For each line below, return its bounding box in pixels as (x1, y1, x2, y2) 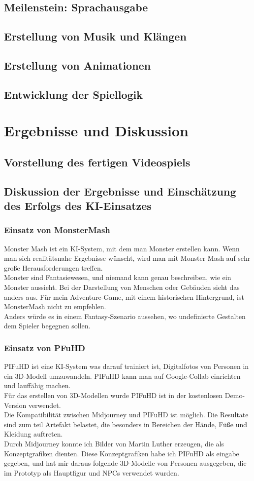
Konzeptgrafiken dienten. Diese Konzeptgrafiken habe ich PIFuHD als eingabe (4, 448, 239, 458)
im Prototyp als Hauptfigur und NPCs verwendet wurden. (4, 467, 179, 478)
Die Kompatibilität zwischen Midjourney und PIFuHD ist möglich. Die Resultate (4, 409, 249, 420)
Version (4, 400, 27, 410)
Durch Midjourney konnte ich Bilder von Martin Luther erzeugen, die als (4, 438, 224, 448)
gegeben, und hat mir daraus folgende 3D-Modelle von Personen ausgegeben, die (4, 458, 247, 468)
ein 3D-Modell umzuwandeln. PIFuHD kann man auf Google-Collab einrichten (4, 370, 241, 381)
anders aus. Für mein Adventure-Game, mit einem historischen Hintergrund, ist (4, 291, 244, 302)
